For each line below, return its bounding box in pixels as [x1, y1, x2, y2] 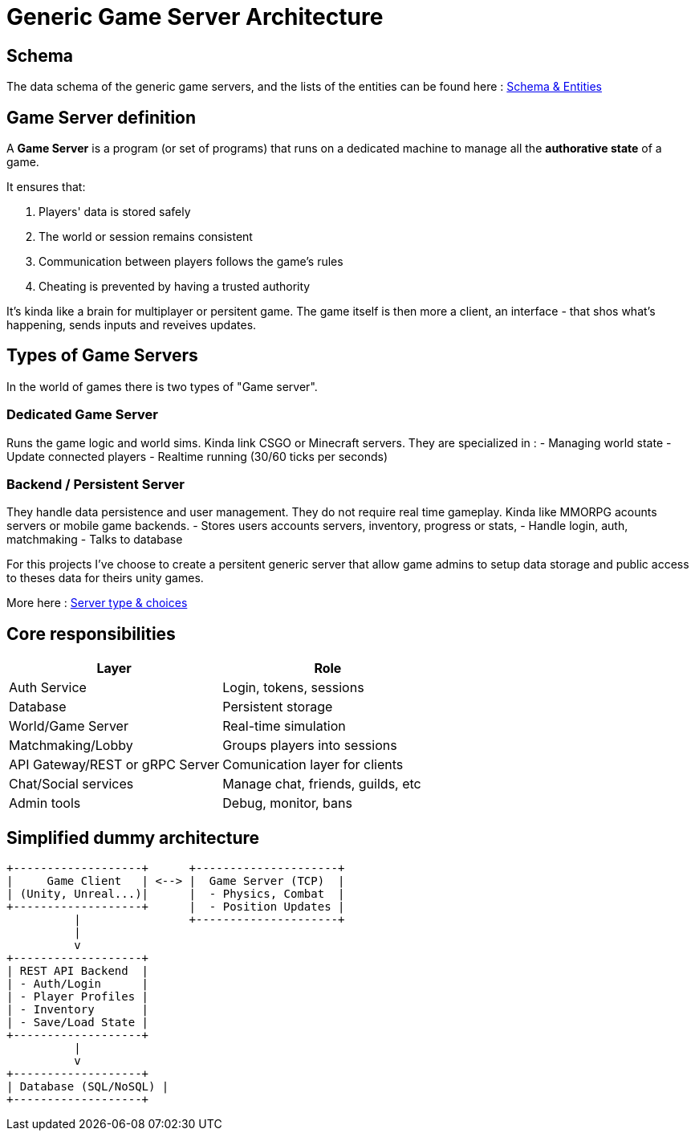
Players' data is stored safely [39, 205, 191, 219]
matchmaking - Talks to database [6, 532, 183, 547]
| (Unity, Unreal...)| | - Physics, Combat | [6, 887, 345, 901]
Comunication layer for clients [222, 756, 404, 773]
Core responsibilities [6, 623, 176, 644]
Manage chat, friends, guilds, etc [222, 776, 421, 793]
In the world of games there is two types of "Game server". [6, 379, 318, 393]
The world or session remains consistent [39, 230, 253, 244]
